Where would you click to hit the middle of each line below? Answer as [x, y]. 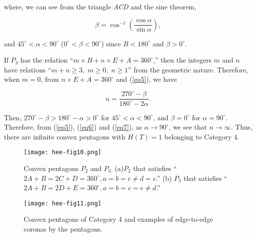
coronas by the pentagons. [63, 229]
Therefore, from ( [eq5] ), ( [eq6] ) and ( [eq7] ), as [73, 127]
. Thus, [242, 127]
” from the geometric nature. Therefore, [188, 69]
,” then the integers [182, 60]
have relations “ [28, 69]
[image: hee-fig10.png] [63, 152]
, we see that [188, 127]
